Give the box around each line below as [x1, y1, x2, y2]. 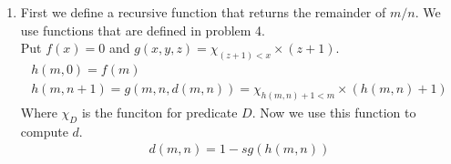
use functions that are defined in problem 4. [20, 20, 265, 39]
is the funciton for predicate [81, 102, 238, 121]
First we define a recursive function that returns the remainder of [20, 3, 386, 21]
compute [20, 121, 68, 140]
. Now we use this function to [251, 102, 416, 121]
